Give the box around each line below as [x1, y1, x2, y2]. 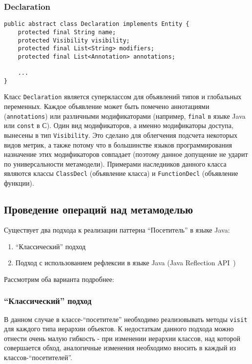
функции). [4, 178, 34, 188]
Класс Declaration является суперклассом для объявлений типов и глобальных [4, 91, 242, 102]
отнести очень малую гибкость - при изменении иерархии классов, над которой [4, 333, 240, 343]
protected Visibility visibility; [18, 37, 130, 44]
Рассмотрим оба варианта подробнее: [4, 274, 114, 284]
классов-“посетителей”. [4, 352, 72, 362]
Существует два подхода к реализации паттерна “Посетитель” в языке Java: [4, 224, 230, 235]
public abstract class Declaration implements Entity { [4, 21, 189, 28]
